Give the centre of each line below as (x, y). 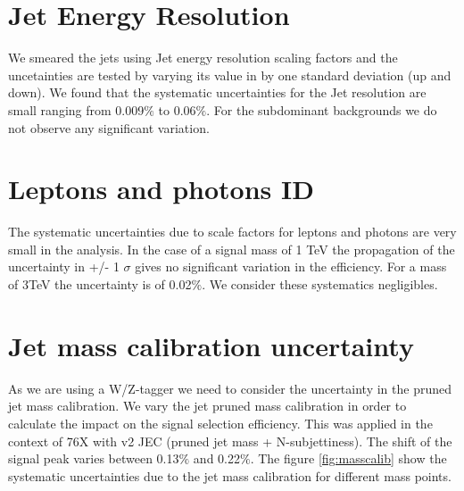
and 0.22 (216, 458)
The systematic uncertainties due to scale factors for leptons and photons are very (232, 232)
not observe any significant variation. (109, 127)
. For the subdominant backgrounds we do (322, 109)
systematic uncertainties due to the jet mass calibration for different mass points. (230, 475)
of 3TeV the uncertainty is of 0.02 (100, 284)
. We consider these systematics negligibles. (320, 284)
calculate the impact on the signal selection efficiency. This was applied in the (220, 423)
